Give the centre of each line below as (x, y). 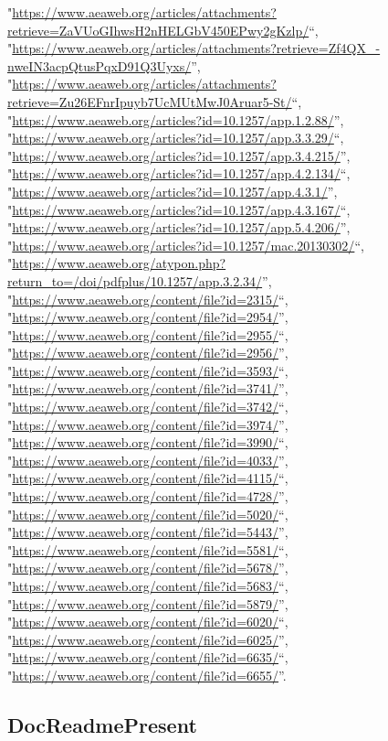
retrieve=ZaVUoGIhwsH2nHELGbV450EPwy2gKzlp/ (158, 30)
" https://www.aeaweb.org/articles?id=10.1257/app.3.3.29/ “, (176, 138)
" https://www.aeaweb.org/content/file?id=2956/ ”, (148, 353)
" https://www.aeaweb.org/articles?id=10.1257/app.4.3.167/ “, (179, 209)
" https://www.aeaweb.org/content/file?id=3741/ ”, (148, 388)
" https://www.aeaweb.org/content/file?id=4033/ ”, (148, 460)
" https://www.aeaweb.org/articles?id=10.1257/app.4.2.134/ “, (179, 173)
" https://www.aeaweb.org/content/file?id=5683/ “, (148, 585)
